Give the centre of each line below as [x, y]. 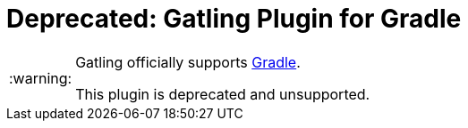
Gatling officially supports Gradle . [188, 62]
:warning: [41, 78]
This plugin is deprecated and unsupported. [223, 94]
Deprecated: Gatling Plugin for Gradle [234, 19]
